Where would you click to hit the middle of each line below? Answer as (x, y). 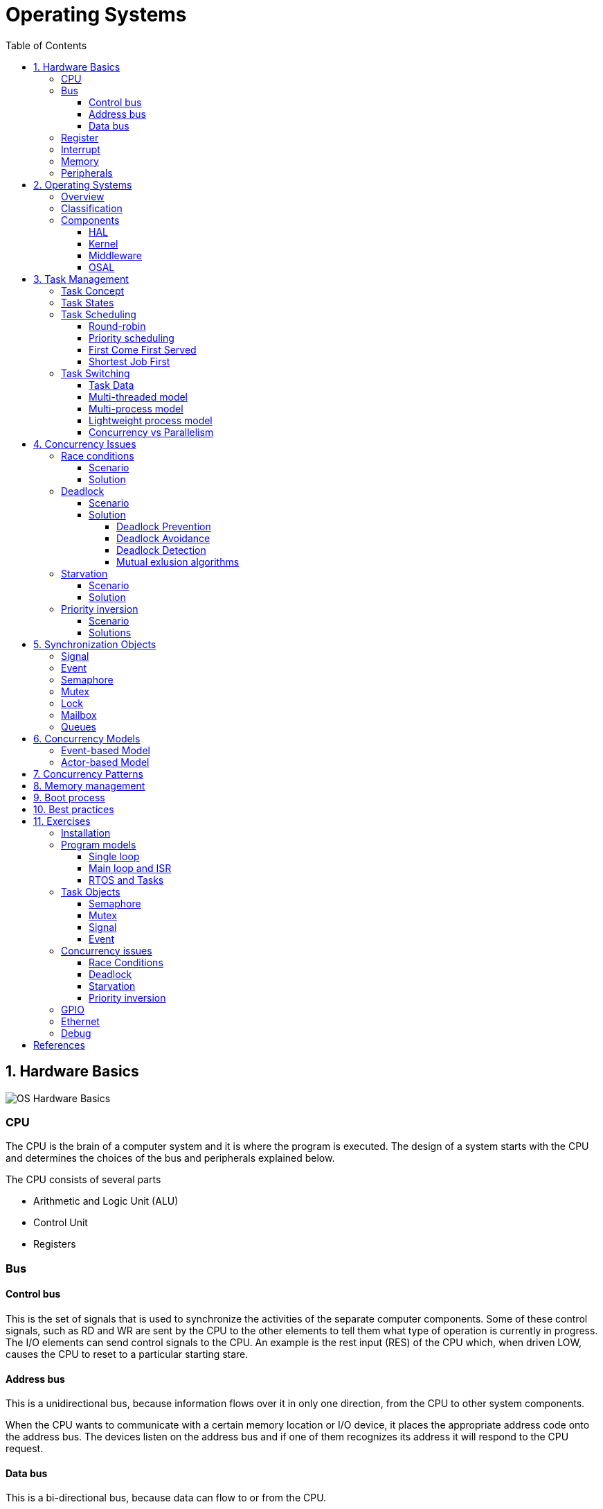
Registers (55, 1244)
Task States (88, 302)
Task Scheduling (99, 314)
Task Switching (96, 373)
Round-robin (117, 326)
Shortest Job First (129, 361)
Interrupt (81, 149)
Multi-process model (136, 408)
